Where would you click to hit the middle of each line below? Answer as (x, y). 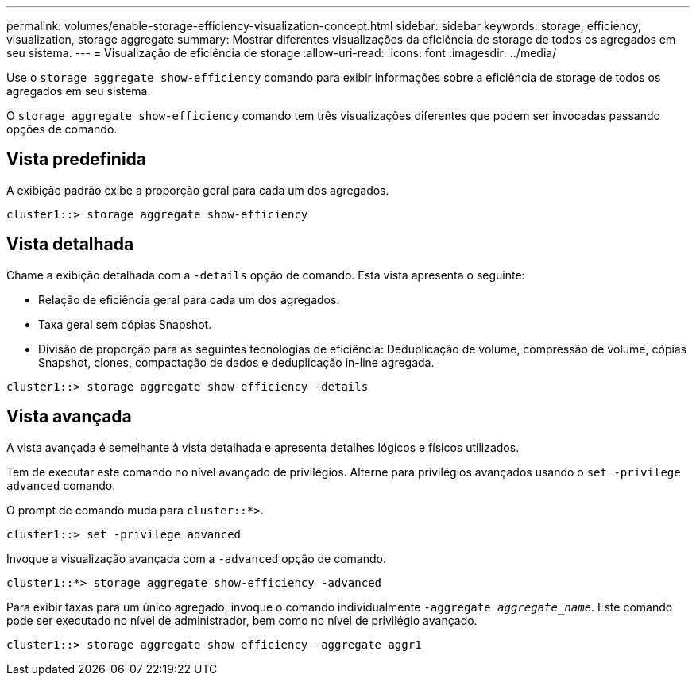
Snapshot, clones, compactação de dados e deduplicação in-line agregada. (236, 362)
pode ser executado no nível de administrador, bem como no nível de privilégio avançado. (242, 620)
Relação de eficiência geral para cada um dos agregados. (189, 299)
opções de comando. (62, 129)
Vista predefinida (77, 160)
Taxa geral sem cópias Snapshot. (125, 324)
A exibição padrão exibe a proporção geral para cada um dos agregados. (198, 190)
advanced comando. (61, 485)
